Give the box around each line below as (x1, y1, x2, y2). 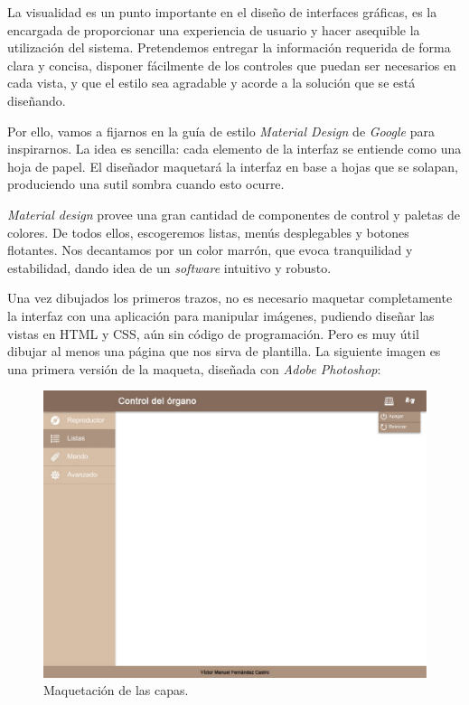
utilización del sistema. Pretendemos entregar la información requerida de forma (7, 38, 451, 57)
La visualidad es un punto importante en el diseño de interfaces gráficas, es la (7, 3, 437, 21)
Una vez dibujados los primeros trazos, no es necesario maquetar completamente (7, 288, 453, 307)
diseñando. (7, 90, 66, 109)
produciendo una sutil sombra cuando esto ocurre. (7, 174, 285, 193)
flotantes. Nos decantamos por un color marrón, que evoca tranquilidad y (7, 240, 413, 259)
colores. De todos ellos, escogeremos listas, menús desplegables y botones (7, 222, 409, 241)
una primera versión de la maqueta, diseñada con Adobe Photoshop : (7, 359, 381, 378)
